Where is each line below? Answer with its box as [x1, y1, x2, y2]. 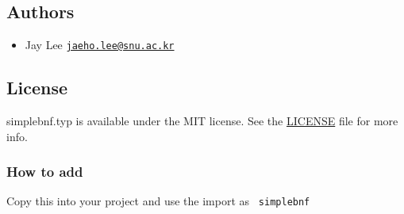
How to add [6, 162, 83, 182]
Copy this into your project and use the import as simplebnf [6, 193, 310, 209]
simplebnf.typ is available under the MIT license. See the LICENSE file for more [6, 113, 398, 129]
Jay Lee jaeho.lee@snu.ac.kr [25, 36, 175, 53]
